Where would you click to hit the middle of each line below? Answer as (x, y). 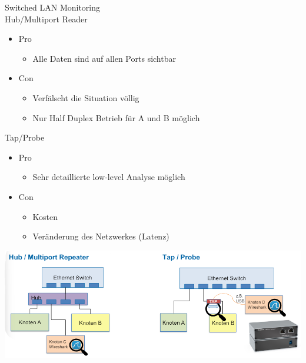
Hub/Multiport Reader (46, 19)
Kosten (45, 216)
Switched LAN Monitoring (53, 7)
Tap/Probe (25, 137)
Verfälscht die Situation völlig (86, 97)
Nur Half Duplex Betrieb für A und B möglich (116, 117)
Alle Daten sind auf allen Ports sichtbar (104, 58)
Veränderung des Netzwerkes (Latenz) (101, 236)
